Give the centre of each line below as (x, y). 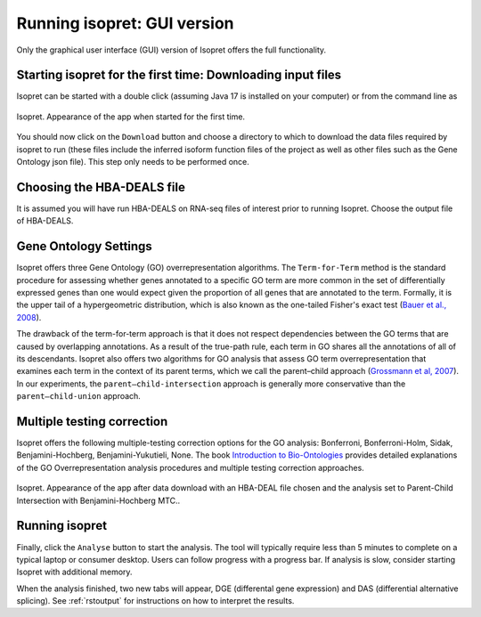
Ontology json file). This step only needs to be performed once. (133, 162)
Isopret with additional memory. (74, 572)
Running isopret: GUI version (125, 23)
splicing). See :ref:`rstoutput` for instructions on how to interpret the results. (155, 601)
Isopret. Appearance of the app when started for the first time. (130, 117)
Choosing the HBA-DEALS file (101, 187)
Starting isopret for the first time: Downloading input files (179, 75)
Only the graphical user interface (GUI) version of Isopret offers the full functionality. (171, 50)
